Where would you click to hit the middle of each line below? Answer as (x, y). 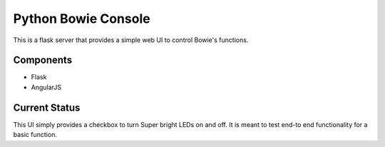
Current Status (47, 107)
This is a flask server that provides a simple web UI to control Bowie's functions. (131, 40)
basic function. (35, 135)
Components (43, 60)
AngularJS (46, 87)
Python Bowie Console (82, 19)
